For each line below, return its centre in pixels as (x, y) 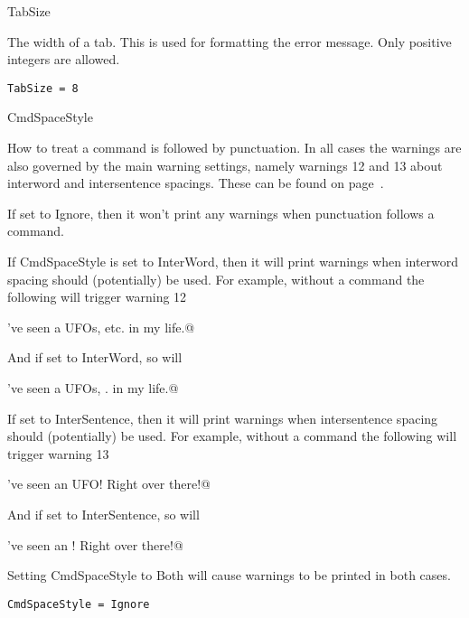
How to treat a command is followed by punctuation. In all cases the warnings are (234, 148)
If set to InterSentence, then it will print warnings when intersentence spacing (223, 418)
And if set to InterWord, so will (95, 357)
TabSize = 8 (43, 88)
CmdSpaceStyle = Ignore (79, 604)
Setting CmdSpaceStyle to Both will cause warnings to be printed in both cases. (229, 575)
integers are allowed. (64, 59)
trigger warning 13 (58, 453)
